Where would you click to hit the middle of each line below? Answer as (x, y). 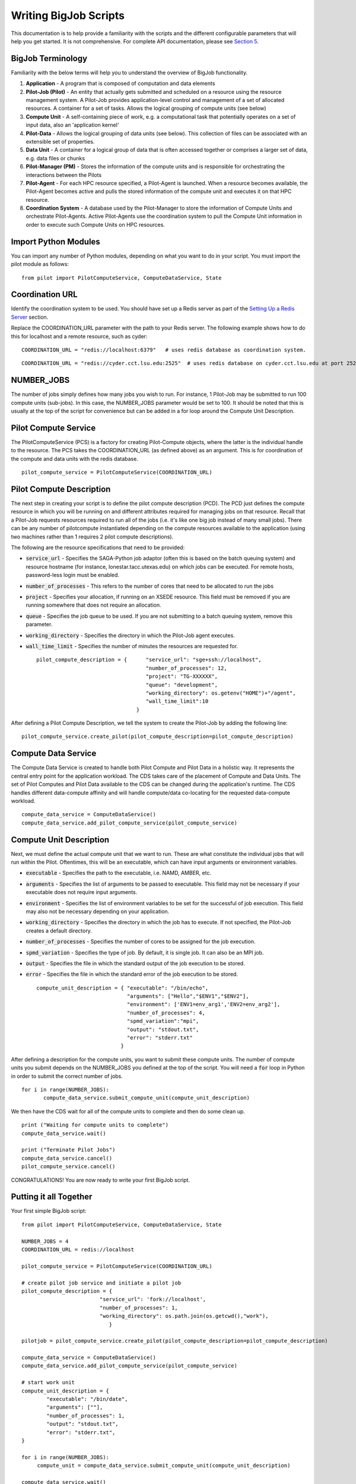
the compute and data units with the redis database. (75, 459)
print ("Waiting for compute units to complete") (95, 1125)
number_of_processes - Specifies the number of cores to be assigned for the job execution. (141, 941)
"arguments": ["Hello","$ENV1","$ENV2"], (188, 996)
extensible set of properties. (60, 141)
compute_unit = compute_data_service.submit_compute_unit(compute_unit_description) (164, 1466)
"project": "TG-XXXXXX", (182, 676)
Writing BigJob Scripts (68, 15)
